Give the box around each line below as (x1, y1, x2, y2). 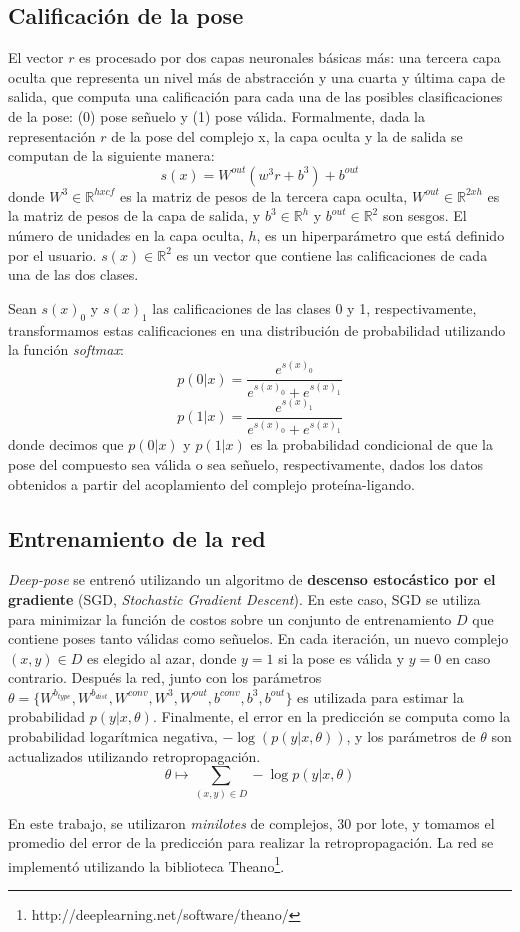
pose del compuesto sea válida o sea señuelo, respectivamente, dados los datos (8, 453, 484, 474)
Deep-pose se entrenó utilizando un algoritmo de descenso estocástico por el (8, 569, 496, 590)
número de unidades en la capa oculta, (8, 224, 244, 245)
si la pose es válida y (278, 647, 405, 668)
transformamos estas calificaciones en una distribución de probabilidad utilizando (8, 319, 506, 340)
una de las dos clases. (8, 264, 139, 285)
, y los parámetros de (346, 726, 476, 747)
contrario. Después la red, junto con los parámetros (8, 667, 322, 688)
